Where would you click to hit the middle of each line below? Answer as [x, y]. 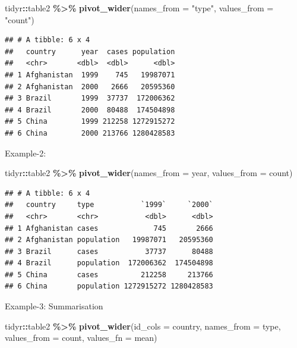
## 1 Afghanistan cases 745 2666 [109, 228]
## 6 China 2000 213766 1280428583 [90, 133]
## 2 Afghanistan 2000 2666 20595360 [90, 87]
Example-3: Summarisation [54, 306]
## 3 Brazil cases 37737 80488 [109, 251]
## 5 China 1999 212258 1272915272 [90, 122]
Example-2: [26, 153]
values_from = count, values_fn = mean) [81, 338]
